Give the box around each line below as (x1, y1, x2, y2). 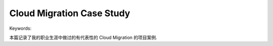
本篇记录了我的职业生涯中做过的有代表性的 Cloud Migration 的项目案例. (9, 34, 158, 40)
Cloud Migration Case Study (9, 8, 130, 19)
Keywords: (9, 25, 32, 31)
